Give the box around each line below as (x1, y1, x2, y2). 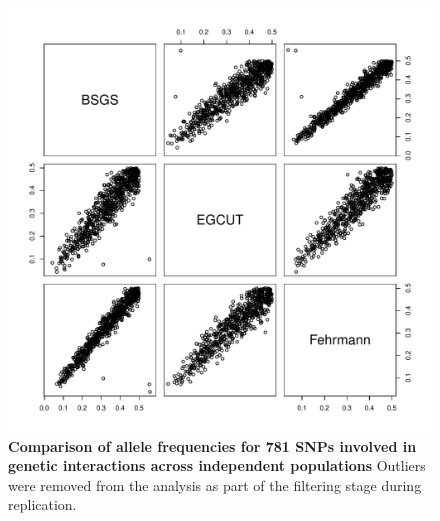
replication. (8, 494, 77, 515)
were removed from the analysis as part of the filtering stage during (8, 474, 422, 495)
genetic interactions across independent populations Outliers (8, 455, 426, 476)
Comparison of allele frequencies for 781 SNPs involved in (8, 435, 417, 456)
